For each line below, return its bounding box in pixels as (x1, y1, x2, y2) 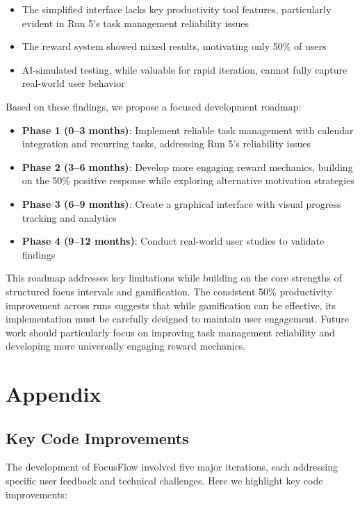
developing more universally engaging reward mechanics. (6, 338, 246, 353)
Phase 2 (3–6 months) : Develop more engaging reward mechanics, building (22, 159, 353, 174)
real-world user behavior (22, 76, 125, 90)
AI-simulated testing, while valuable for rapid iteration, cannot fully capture (22, 62, 347, 76)
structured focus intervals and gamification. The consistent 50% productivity (6, 284, 332, 298)
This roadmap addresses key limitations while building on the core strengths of (6, 270, 342, 285)
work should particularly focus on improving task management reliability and (6, 325, 335, 339)
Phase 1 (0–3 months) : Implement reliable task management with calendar (22, 122, 354, 137)
